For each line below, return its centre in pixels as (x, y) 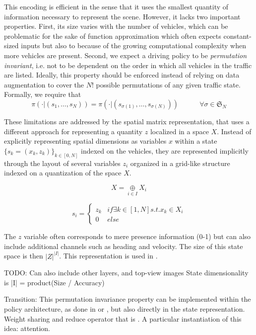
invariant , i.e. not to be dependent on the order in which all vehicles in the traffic (128, 65)
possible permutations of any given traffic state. (168, 84)
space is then (24, 256)
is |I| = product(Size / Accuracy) (54, 282)
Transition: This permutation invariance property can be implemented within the (128, 299)
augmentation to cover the (44, 84)
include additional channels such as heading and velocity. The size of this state (124, 246)
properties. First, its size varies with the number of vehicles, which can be (116, 26)
